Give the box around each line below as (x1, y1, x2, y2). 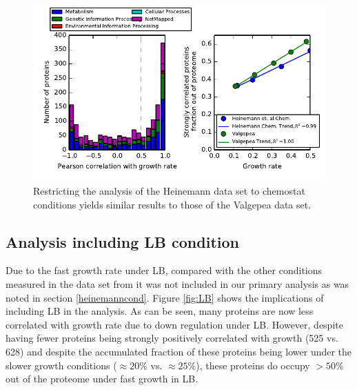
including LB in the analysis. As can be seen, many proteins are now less (6, 304, 314, 318)
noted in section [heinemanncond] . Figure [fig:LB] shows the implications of (6, 290, 324, 304)
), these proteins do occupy (196, 358, 310, 372)
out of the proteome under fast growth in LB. (6, 371, 198, 386)
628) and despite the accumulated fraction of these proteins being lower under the (6, 344, 352, 358)
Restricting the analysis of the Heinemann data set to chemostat (33, 183, 305, 197)
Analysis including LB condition (6, 231, 239, 252)
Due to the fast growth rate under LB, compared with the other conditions (6, 263, 323, 277)
